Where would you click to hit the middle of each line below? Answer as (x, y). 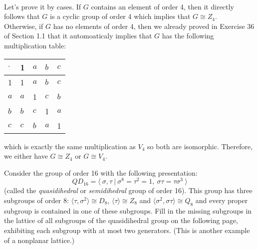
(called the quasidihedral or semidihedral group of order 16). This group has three (128, 190)
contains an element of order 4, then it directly (162, 6)
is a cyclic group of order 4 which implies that (120, 16)
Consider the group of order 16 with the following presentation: (101, 172)
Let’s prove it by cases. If (43, 6)
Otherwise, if (24, 26)
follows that (22, 16)
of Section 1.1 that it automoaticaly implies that (78, 36)
